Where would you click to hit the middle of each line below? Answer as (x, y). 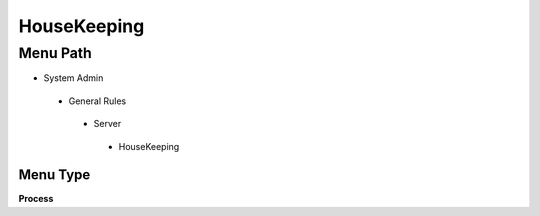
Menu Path (55, 53)
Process (36, 199)
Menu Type (54, 175)
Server (107, 124)
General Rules (97, 101)
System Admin (73, 78)
